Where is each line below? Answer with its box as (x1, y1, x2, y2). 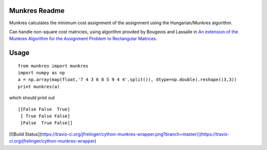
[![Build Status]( (9, 131, 42, 137)
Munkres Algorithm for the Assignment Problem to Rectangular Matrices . (9, 36, 158, 42)
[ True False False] (20, 113, 70, 119)
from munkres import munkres (18, 63, 89, 69)
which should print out (9, 95, 55, 101)
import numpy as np (18, 70, 65, 76)
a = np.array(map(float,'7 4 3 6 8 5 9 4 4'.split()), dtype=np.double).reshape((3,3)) (18, 77, 237, 83)
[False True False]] (20, 120, 73, 126)
